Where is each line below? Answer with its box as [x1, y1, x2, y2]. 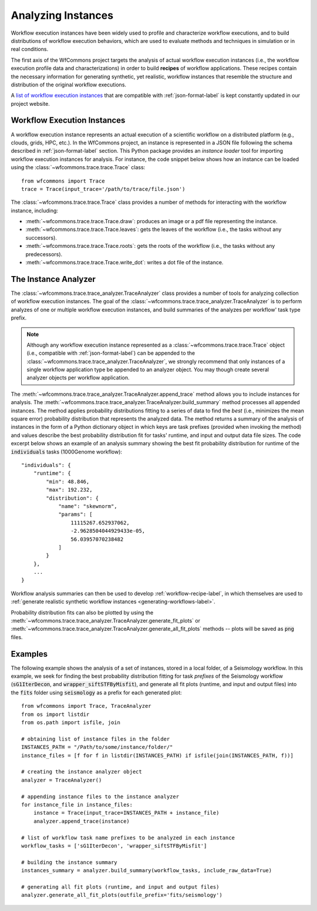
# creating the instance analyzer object [21, 768, 142, 775]
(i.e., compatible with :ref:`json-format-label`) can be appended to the [26, 349, 195, 357]
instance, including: [11, 207, 59, 214]
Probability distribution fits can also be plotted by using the [11, 609, 154, 616]
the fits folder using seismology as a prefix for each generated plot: [11, 689, 182, 696]
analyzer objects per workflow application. [26, 374, 130, 381]
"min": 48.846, [46, 478, 90, 485]
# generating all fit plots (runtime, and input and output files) [21, 883, 220, 890]
